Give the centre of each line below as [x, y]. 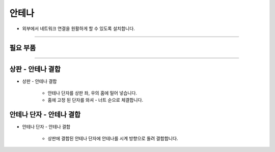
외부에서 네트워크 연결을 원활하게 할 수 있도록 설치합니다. [78, 28]
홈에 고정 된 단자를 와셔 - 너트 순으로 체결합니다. [95, 100]
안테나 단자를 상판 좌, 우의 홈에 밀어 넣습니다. [92, 93]
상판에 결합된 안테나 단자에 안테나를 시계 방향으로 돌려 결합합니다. [113, 138]
